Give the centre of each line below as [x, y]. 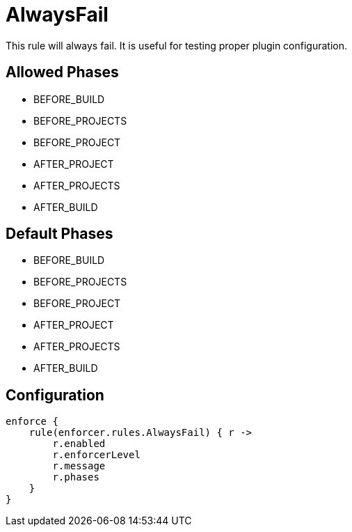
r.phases [76, 477]
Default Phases [59, 234]
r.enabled [79, 444]
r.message [79, 466]
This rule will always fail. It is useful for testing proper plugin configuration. [177, 45]
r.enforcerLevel [96, 455]
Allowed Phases [62, 72]
